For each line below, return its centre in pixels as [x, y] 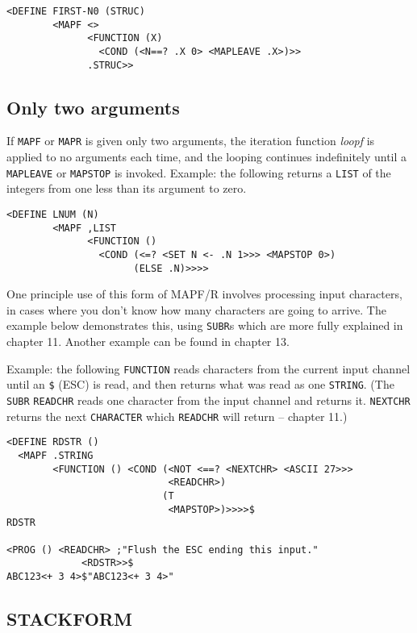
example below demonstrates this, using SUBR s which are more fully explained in [205, 325]
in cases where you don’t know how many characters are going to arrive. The [196, 309]
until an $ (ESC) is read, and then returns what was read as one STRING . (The [200, 384]
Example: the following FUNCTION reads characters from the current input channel [208, 368]
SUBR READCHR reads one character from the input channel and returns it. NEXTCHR [208, 400]
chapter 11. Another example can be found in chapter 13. [148, 341]
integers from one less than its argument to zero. [127, 188]
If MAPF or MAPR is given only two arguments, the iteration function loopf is [191, 141]
